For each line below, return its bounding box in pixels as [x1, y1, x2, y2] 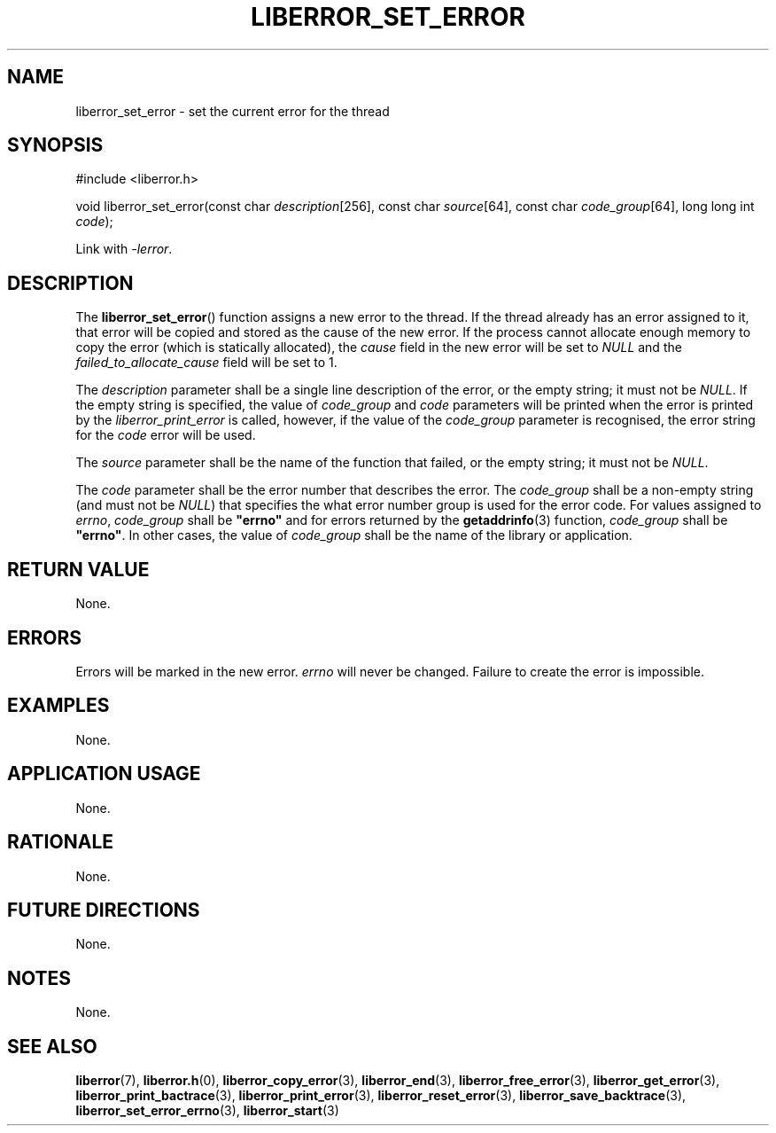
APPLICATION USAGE [7, 762, 201, 785]
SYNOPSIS [7, 134, 104, 157]
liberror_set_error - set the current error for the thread [75, 103, 390, 119]
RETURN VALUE [7, 558, 150, 581]
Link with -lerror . [75, 241, 173, 257]
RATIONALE [7, 831, 114, 854]
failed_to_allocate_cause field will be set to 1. [75, 355, 338, 371]
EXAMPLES [7, 694, 110, 717]
